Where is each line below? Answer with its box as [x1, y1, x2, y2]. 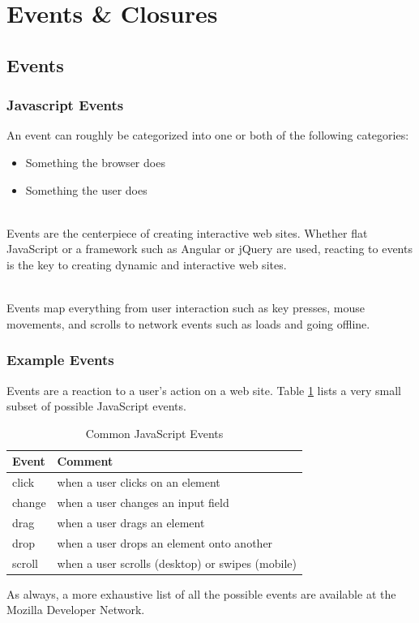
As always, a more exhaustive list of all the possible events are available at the [6, 585, 396, 602]
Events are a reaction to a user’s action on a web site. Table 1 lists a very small [6, 381, 401, 398]
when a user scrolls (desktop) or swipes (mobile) [57, 554, 297, 571]
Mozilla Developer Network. [6, 601, 145, 618]
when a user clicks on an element [57, 474, 220, 491]
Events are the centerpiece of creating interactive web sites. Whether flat [6, 224, 368, 241]
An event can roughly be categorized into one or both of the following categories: [6, 127, 409, 144]
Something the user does [25, 181, 148, 198]
